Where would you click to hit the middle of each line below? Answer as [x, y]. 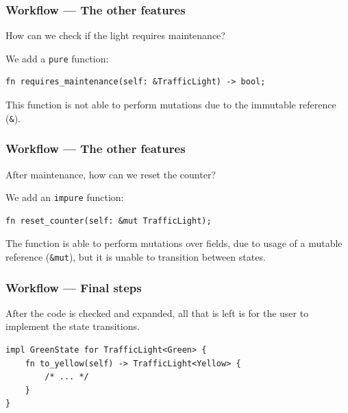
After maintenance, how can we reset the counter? [111, 174]
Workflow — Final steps [74, 287]
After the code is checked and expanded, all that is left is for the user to [157, 312]
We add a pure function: [57, 58]
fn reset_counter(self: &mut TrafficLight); [109, 221]
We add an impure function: [65, 197]
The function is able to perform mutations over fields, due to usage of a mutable [174, 243]
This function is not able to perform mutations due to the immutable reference [171, 105]
